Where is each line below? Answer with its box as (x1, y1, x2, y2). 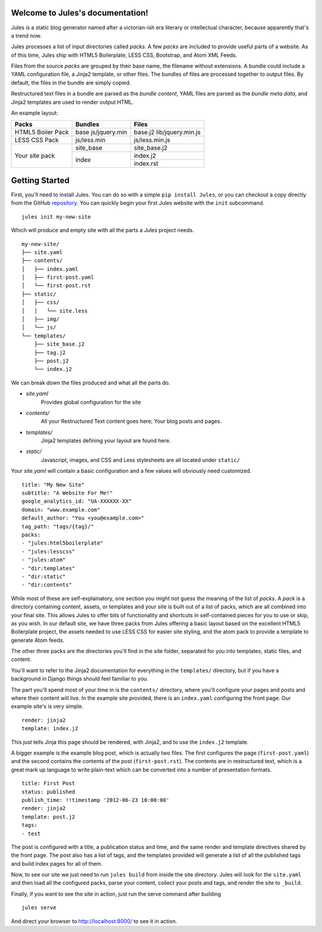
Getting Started (11, 175, 70, 185)
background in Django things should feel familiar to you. (11, 675, 148, 682)
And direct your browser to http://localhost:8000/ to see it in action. (11, 917, 177, 925)
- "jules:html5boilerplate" (21, 540, 104, 546)
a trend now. (11, 32, 42, 39)
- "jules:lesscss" (21, 548, 76, 555)
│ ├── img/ (21, 316, 60, 322)
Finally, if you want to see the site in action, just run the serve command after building (11, 890, 221, 897)
